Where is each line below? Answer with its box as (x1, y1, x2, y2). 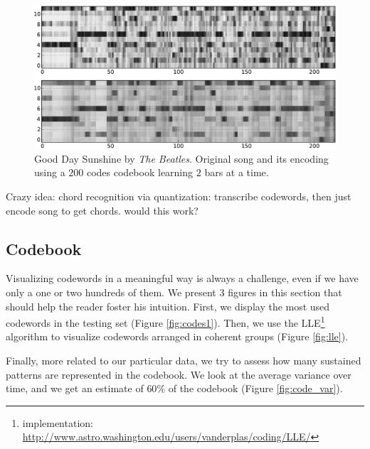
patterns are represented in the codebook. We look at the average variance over (6, 367, 351, 382)
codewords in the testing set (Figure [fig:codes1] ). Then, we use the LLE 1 (6, 313, 325, 330)
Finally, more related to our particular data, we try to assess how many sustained (6, 353, 361, 368)
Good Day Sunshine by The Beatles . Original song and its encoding (34, 151, 329, 166)
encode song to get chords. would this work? (6, 202, 199, 217)
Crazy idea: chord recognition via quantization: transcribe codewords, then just (6, 189, 351, 204)
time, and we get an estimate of (6, 381, 144, 396)
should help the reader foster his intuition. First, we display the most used (6, 298, 330, 313)
